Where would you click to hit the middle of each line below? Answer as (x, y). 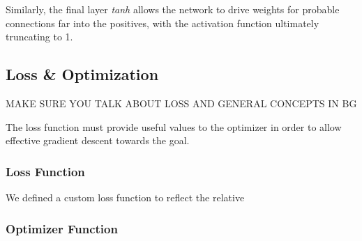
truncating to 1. (39, 37)
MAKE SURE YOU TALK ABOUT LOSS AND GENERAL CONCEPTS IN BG (181, 103)
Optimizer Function (62, 228)
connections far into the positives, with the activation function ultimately (163, 23)
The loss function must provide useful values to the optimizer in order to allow (174, 126)
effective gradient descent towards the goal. (98, 140)
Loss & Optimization (82, 74)
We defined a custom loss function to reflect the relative (125, 197)
